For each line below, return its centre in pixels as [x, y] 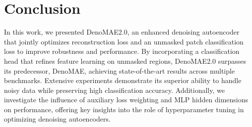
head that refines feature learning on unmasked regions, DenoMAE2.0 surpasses [125, 61]
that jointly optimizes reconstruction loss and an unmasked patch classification [124, 41]
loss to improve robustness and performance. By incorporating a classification [122, 51]
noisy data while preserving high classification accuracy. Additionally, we [114, 90]
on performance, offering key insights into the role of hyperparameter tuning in [124, 109]
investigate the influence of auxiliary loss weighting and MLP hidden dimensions [126, 100]
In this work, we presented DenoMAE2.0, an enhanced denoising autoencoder [122, 32]
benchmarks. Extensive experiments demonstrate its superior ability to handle [123, 80]
